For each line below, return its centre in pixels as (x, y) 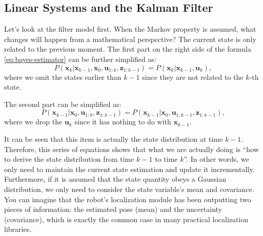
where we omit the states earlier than (63, 77)
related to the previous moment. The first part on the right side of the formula (128, 49)
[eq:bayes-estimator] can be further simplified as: (80, 59)
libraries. (18, 229)
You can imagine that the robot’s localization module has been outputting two (128, 199)
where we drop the (33, 122)
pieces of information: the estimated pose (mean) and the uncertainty (113, 209)
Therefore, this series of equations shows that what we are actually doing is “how (131, 149)
